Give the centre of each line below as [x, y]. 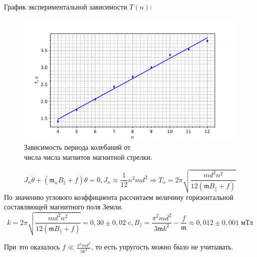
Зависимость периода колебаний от [77, 147]
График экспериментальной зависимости [66, 7]
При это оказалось [32, 247]
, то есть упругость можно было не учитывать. [162, 247]
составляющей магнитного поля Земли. [63, 207]
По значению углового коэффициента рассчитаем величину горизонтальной [119, 197]
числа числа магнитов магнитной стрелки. [88, 157]
